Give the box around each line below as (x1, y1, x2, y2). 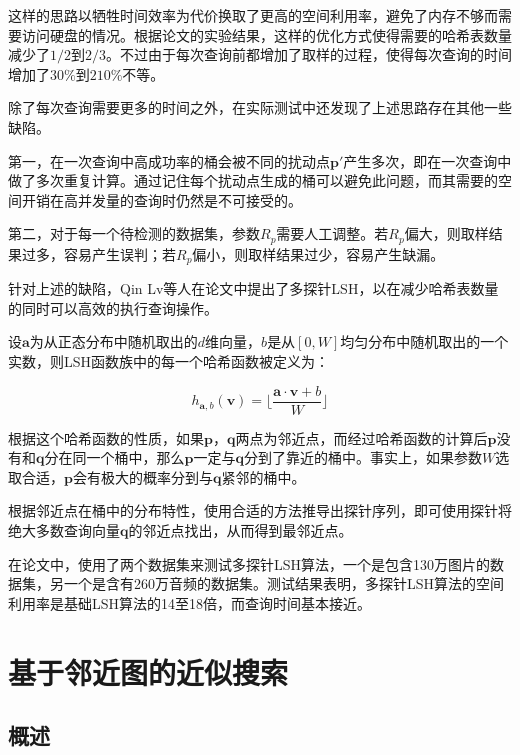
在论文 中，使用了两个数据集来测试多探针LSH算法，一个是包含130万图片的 (8, 553, 491, 574)
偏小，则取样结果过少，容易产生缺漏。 (192, 243, 445, 264)
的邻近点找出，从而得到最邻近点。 (128, 520, 353, 541)
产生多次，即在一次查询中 (343, 150, 512, 171)
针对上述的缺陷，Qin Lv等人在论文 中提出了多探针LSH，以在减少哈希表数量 (8, 278, 499, 299)
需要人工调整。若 (276, 223, 389, 244)
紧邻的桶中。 (221, 466, 306, 487)
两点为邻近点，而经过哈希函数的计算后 (235, 427, 488, 448)
